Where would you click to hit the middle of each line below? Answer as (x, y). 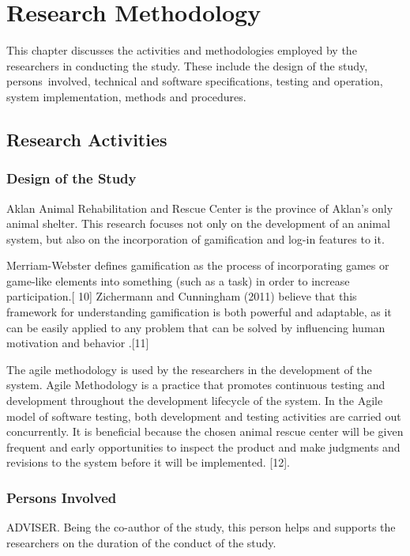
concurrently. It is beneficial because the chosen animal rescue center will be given (205, 431)
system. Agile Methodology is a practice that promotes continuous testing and (196, 385)
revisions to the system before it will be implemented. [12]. (148, 462)
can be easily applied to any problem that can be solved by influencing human (196, 327)
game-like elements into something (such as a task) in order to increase (178, 280)
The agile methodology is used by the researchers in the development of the (189, 369)
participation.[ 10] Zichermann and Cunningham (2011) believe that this (182, 296)
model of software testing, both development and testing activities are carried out (204, 416)
